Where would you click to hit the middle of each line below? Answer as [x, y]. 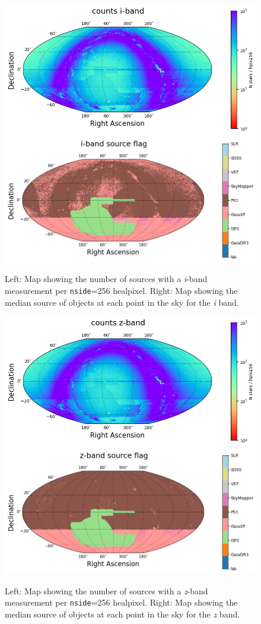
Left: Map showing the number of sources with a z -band [106, 590]
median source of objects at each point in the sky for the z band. [122, 614]
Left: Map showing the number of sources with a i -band [106, 279]
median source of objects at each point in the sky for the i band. [122, 302]
